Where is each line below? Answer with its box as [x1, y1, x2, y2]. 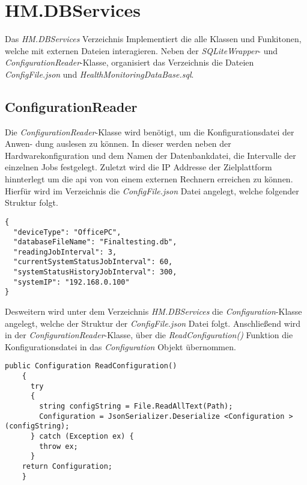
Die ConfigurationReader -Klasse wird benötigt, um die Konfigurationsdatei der [5, 125, 294, 138]
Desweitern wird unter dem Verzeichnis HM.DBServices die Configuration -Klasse [5, 305, 302, 318]
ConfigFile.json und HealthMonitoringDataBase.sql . [5, 67, 194, 80]
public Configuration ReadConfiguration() [5, 362, 177, 371]
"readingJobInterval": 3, [13, 247, 117, 256]
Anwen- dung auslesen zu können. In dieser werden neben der [5, 137, 231, 150]
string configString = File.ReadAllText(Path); [39, 402, 233, 411]
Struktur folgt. [5, 196, 58, 209]
